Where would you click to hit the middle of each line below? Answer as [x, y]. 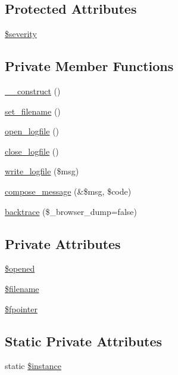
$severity [21, 34]
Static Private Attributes [84, 341]
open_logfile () [32, 131]
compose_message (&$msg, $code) [68, 191]
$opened [20, 268]
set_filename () [33, 111]
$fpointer [21, 308]
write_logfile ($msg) [42, 171]
